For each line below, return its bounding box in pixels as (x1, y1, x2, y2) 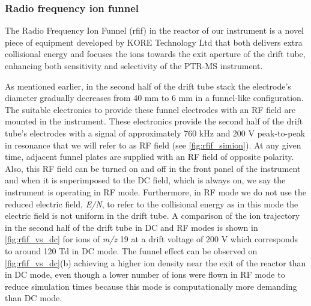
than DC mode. (5, 292, 62, 304)
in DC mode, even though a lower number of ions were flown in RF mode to (5, 268, 285, 281)
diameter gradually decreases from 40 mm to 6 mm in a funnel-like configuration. (5, 91, 304, 104)
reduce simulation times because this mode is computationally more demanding (5, 280, 297, 292)
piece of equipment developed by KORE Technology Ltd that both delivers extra (5, 35, 303, 48)
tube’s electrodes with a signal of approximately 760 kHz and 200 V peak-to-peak (5, 126, 306, 139)
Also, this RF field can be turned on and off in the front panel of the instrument (5, 162, 301, 174)
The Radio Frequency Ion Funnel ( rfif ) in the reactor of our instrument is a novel (5, 24, 304, 37)
